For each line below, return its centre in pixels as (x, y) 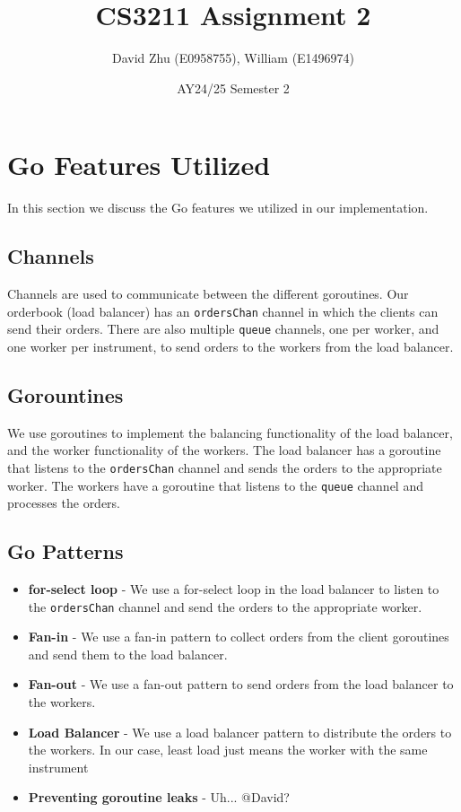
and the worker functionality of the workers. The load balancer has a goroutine (224, 450)
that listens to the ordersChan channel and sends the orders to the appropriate (225, 467)
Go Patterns (65, 551)
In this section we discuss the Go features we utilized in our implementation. (218, 208)
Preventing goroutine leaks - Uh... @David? (159, 797)
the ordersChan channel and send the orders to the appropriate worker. (225, 606)
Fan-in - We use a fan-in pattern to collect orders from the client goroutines (239, 637)
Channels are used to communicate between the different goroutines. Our (208, 294)
